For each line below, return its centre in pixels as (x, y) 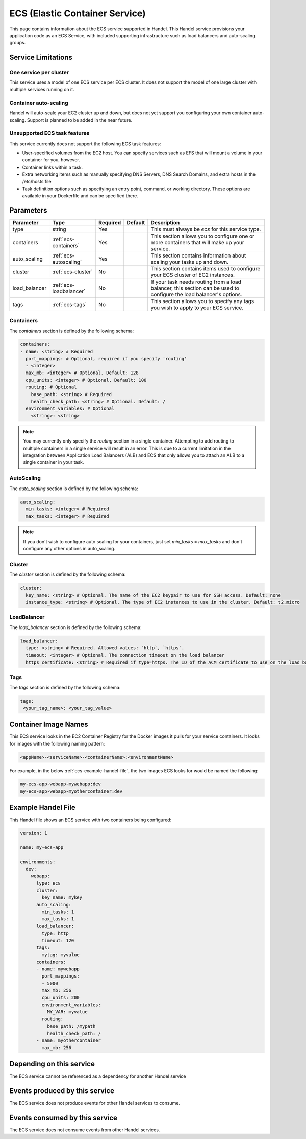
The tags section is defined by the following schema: (65, 687)
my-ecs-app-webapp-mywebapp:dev (61, 784)
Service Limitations (41, 57)
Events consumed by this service (63, 1117)
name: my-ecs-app (42, 847)
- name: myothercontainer (69, 1041)
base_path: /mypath (71, 1026)
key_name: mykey (62, 898)
